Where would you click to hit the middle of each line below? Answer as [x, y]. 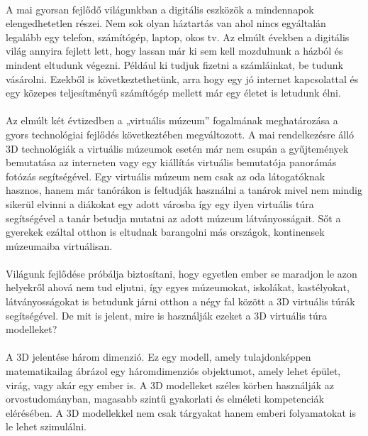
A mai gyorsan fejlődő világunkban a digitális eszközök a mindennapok [160, 9]
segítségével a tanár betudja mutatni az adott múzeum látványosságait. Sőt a [173, 218]
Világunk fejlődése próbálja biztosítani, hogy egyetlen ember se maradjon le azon [182, 273]
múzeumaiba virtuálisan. [59, 245]
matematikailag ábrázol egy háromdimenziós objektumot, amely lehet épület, [173, 371]
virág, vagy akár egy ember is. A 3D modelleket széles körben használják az [170, 385]
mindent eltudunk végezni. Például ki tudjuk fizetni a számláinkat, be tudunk [174, 64]
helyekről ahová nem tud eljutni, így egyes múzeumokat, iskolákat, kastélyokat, [178, 287]
